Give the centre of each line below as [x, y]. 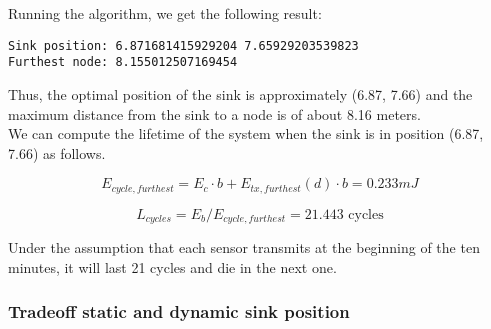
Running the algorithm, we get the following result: [165, 13]
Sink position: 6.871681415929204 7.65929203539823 [183, 45]
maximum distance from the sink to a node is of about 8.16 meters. [214, 113]
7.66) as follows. [57, 152]
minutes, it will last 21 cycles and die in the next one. [172, 266]
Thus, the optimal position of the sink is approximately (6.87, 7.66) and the [240, 93]
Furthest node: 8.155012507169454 [123, 62]
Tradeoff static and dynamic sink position [179, 311]
